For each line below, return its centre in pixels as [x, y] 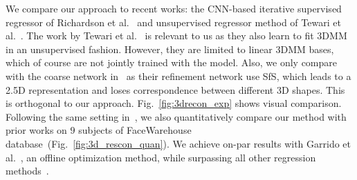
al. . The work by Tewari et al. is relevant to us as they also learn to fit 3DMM [176, 36]
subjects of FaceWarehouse [135, 130]
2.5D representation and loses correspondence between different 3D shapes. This [175, 89]
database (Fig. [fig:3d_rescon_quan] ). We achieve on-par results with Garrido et [178, 143]
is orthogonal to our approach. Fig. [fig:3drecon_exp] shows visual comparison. [174, 103]
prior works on [36, 130]
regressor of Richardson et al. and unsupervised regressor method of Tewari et [173, 22]
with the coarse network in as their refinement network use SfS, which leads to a [178, 76]
